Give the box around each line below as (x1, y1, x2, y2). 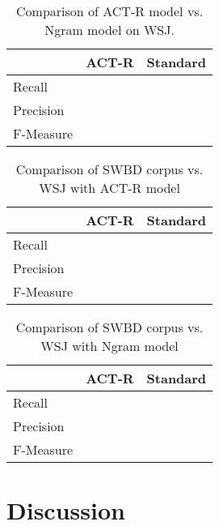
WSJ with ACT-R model (39, 178, 180, 197)
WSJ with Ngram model (40, 336, 179, 355)
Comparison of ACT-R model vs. (16, 2, 204, 20)
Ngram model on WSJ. (44, 20, 175, 39)
